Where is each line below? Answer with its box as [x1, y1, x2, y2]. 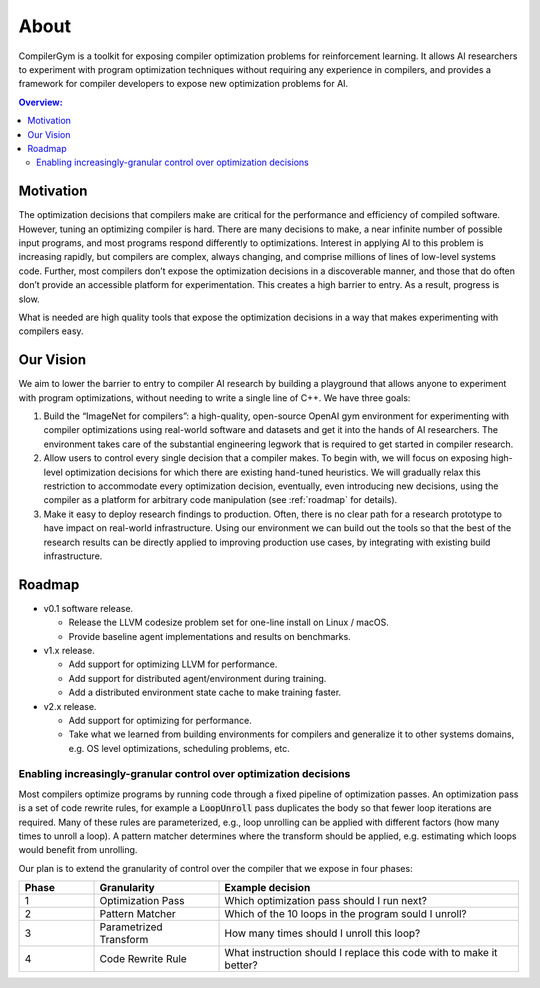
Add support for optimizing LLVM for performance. [68, 658, 278, 670]
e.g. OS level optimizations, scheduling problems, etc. [68, 742, 290, 754]
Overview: [18, 96, 64, 108]
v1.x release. [43, 644, 95, 656]
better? [224, 958, 259, 972]
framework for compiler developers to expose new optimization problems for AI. [18, 78, 349, 90]
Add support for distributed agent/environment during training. [68, 672, 327, 684]
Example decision [224, 881, 311, 895]
